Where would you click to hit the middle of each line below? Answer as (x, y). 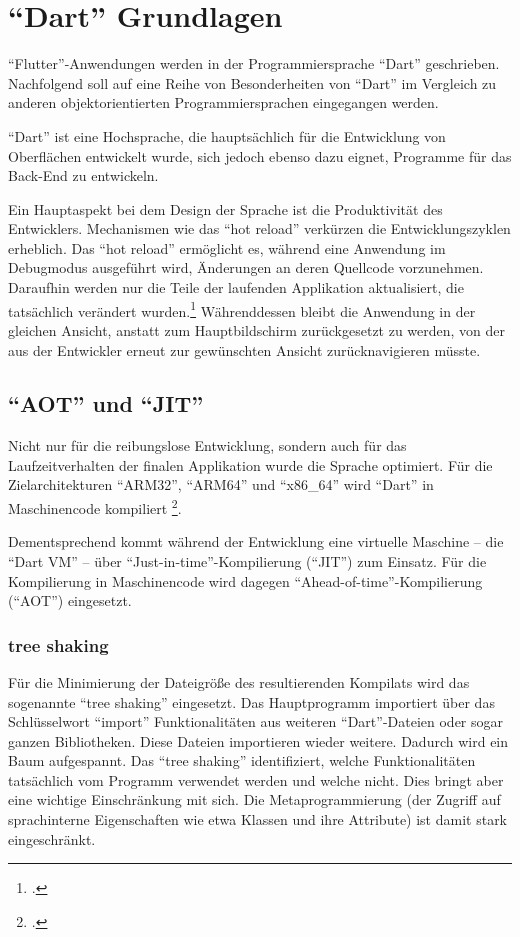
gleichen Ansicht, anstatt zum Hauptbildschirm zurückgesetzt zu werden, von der (257, 329)
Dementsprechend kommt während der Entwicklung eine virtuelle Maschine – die (256, 541)
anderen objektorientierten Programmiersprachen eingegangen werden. (223, 102)
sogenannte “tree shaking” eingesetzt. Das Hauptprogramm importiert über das (251, 701)
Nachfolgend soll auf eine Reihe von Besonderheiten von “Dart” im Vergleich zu (252, 82)
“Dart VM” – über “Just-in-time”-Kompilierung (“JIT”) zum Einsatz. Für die (247, 560)
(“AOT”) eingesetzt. (70, 600)
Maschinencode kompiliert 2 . (95, 506)
